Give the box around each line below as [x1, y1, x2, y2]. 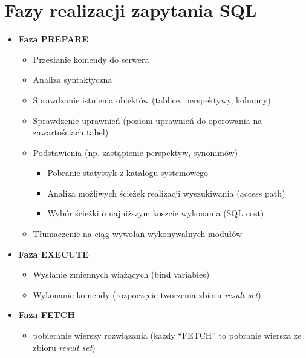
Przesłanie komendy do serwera [33, 53, 149, 65]
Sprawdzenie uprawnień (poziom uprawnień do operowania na [33, 114, 262, 126]
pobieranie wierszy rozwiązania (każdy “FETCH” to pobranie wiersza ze [33, 329, 302, 342]
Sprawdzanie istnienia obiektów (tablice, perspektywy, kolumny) [33, 93, 271, 106]
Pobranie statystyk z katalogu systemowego [47, 166, 209, 179]
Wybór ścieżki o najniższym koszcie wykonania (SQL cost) [47, 207, 264, 220]
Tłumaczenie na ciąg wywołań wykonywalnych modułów [33, 227, 243, 240]
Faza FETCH [18, 308, 75, 321]
